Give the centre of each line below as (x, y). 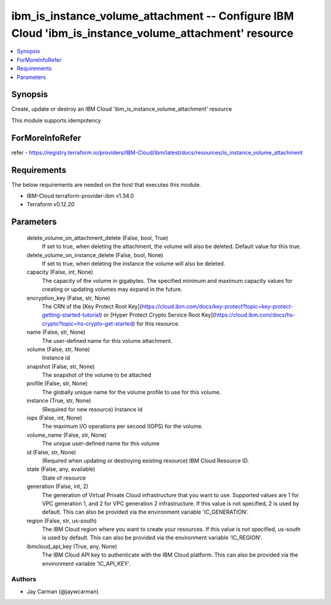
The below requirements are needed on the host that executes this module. (106, 184)
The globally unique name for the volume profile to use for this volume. (131, 392)
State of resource (64, 478)
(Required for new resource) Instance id (92, 409)
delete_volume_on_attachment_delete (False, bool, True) (97, 238)
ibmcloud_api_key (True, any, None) (72, 546)
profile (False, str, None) (57, 383)
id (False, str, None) (51, 452)
